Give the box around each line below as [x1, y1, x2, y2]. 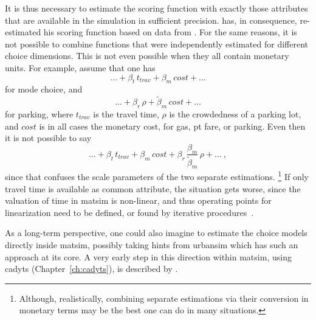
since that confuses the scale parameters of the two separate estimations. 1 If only [5, 169, 309, 183]
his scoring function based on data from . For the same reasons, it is [43, 26, 297, 38]
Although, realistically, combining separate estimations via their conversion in [19, 291, 309, 304]
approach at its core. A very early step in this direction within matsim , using [5, 250, 292, 263]
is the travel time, [93, 107, 159, 120]
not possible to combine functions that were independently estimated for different [5, 37, 308, 50]
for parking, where [5, 107, 74, 120]
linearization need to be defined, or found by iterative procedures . [5, 206, 254, 218]
